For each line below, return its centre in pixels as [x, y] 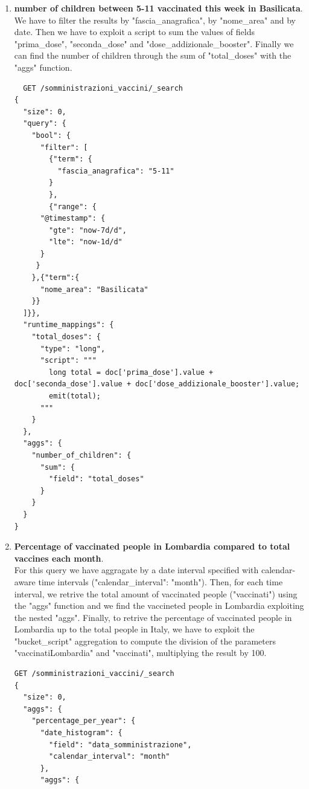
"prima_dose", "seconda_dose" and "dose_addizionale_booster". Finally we [154, 43]
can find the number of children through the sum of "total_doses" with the [153, 55]
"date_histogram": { [81, 733]
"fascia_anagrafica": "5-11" [116, 171]
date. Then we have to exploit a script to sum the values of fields [134, 32]
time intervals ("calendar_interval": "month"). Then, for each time [161, 581]
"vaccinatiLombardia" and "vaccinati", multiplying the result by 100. [140, 653]
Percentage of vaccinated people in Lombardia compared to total [152, 546]
